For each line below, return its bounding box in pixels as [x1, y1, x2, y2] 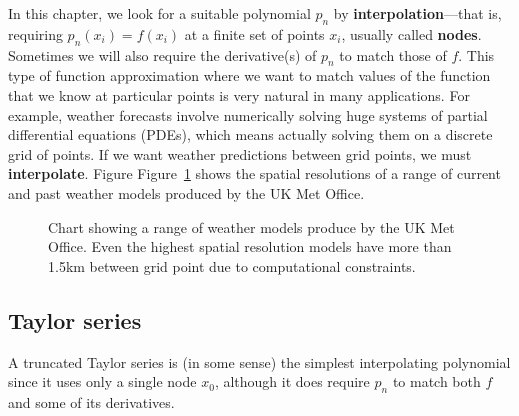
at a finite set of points [184, 23, 325, 44]
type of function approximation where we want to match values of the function [8, 65, 491, 86]
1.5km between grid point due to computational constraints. [48, 255, 416, 276]
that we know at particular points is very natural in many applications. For [8, 84, 470, 105]
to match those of [339, 44, 447, 65]
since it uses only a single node [8, 371, 197, 392]
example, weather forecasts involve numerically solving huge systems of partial [8, 104, 488, 125]
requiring [8, 23, 63, 44]
